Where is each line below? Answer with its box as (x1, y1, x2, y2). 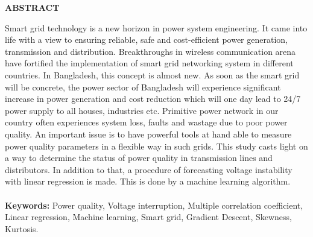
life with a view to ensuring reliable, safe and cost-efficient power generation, (5, 33, 288, 46)
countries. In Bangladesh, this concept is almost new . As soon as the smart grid (5, 68, 300, 81)
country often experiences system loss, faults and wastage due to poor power (5, 116, 288, 128)
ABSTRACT (5, 1, 60, 13)
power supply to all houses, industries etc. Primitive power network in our (5, 104, 279, 116)
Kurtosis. (5, 222, 39, 235)
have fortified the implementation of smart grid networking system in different (5, 57, 294, 69)
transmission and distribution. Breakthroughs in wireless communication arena (5, 45, 296, 57)
